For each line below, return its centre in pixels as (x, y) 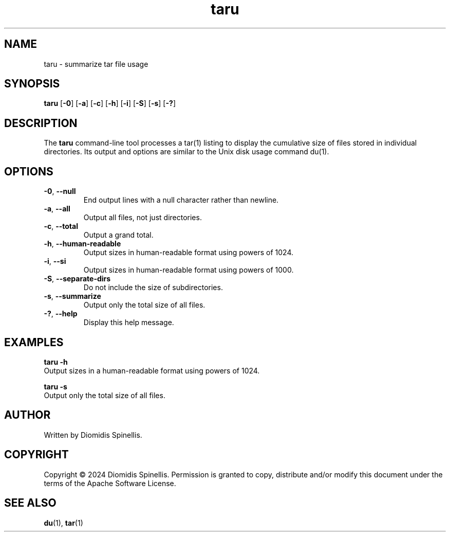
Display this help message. (129, 323)
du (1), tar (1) (63, 523)
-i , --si (55, 261)
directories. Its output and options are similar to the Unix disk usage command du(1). (186, 152)
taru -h (56, 362)
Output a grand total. (118, 235)
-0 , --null (60, 191)
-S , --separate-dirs (77, 279)
